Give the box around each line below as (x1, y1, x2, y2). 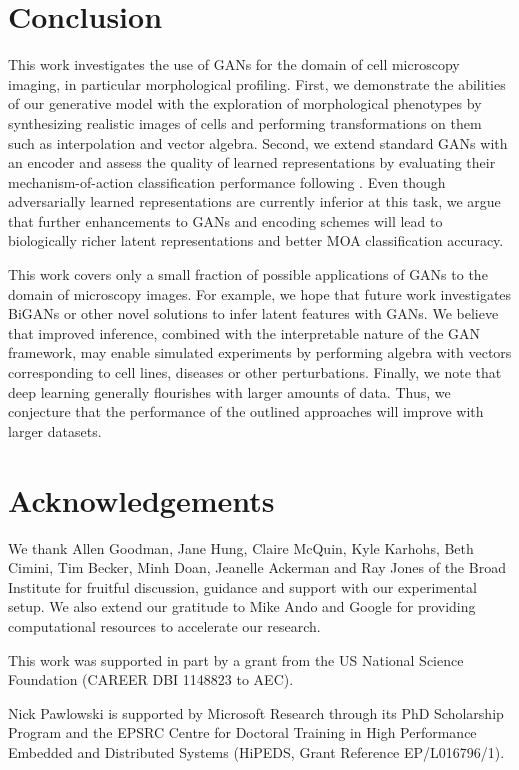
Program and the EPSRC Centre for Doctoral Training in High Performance (8, 722, 477, 743)
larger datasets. (8, 420, 102, 441)
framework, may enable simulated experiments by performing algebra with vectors (8, 342, 512, 363)
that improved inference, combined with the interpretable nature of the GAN (8, 322, 481, 343)
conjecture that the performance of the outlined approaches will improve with (8, 401, 484, 422)
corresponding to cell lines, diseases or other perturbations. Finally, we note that (8, 362, 502, 383)
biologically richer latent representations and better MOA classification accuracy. (8, 230, 504, 251)
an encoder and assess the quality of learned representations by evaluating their (8, 152, 496, 173)
